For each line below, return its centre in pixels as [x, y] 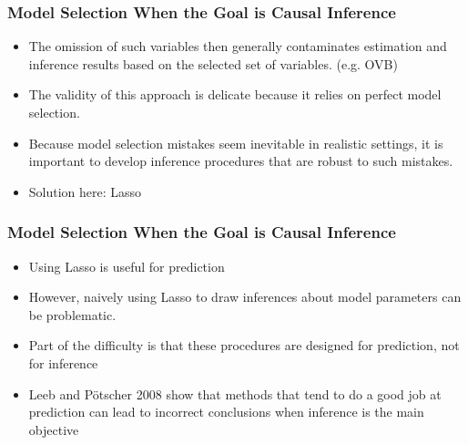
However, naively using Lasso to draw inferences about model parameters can [245, 297]
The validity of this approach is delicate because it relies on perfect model [235, 94]
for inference [63, 362]
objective [54, 429]
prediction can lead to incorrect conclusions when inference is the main [226, 412]
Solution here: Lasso [85, 191]
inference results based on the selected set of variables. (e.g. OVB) [213, 63]
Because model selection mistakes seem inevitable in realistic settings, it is [236, 143]
